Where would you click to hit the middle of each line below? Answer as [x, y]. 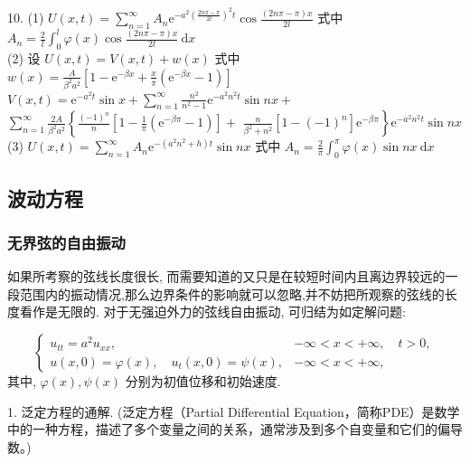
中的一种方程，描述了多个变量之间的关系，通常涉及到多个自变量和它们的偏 [229, 429]
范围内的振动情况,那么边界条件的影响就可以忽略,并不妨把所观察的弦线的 [232, 293]
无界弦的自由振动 [66, 242]
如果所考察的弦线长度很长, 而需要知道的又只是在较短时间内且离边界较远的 [226, 276]
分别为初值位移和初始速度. [203, 381]
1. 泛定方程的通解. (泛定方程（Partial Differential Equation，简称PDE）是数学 [234, 411]
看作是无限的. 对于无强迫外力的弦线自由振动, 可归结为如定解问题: [212, 312]
